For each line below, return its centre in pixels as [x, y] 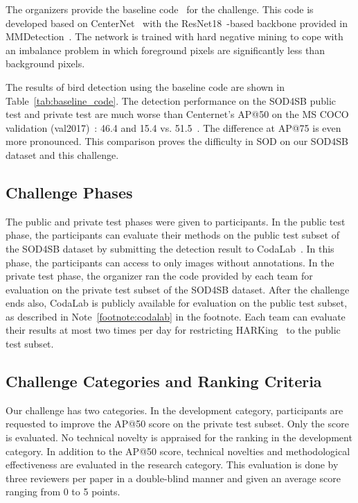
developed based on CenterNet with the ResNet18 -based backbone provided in [177, 23]
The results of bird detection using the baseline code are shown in [145, 86]
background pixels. [45, 63]
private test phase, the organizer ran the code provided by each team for [159, 276]
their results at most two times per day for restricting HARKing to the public [173, 330]
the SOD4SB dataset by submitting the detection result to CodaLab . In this [170, 248]
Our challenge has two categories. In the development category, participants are [174, 410]
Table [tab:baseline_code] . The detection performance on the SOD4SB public [171, 100]
